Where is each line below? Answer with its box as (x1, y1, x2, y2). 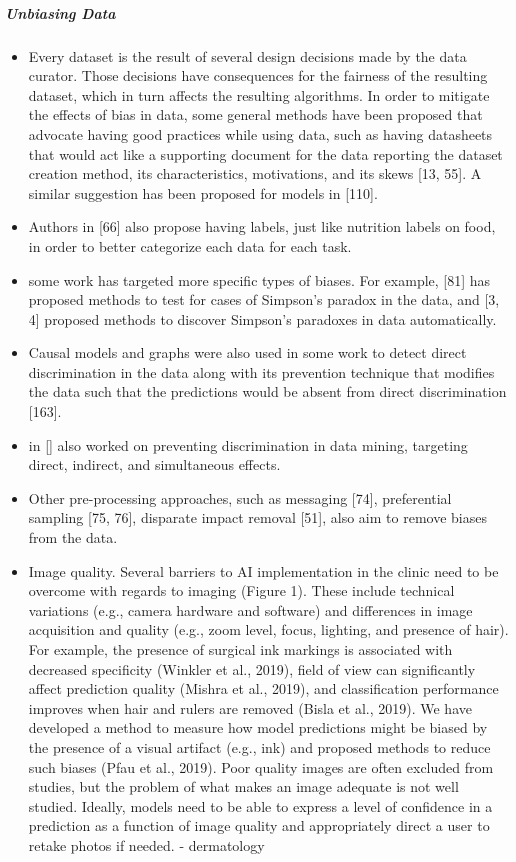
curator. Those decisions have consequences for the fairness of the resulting (28, 65, 488, 86)
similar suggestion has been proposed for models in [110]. (28, 182, 378, 203)
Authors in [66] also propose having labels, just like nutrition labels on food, (28, 216, 496, 237)
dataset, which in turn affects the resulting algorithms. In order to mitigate (28, 84, 490, 105)
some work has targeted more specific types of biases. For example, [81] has (28, 269, 491, 290)
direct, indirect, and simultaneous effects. (28, 454, 281, 475)
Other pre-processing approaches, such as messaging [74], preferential (28, 487, 452, 508)
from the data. (28, 527, 118, 548)
